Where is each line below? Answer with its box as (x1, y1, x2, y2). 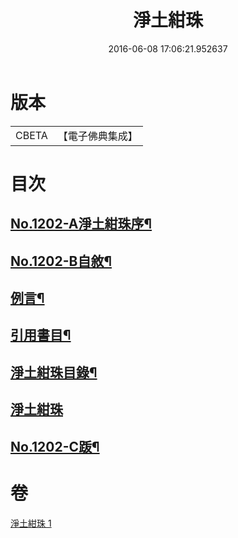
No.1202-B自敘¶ (10, 252, 112, 270)
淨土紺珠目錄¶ (10, 364, 98, 381)
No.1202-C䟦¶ (10, 438, 100, 455)
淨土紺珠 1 (10, 517, 52, 529)
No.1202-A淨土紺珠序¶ (10, 216, 153, 233)
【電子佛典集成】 (57, 129, 138, 143)
